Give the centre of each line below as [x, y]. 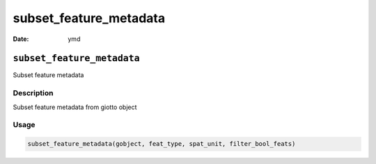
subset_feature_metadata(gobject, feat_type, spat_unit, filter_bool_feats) [162, 144]
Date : [21, 39]
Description [33, 93]
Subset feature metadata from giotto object [75, 107]
